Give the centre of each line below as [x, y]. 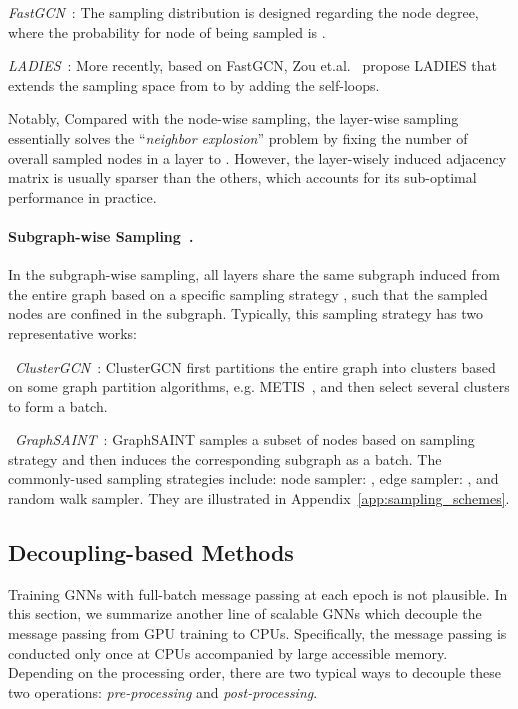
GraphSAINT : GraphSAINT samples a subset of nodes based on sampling [245, 439]
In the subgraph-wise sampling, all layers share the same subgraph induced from [254, 274]
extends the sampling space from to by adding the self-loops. [194, 84]
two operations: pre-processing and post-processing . [163, 691]
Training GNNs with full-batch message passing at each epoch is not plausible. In [258, 593]
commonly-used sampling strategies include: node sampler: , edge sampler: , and [253, 478]
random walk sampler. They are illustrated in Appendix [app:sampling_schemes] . [259, 498]
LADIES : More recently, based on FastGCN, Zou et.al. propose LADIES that [252, 65]
